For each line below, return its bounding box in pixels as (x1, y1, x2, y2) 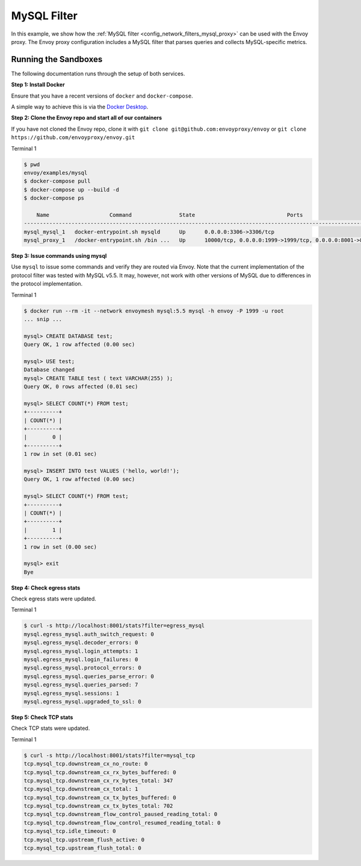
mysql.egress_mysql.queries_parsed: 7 (23, 681, 138, 688)
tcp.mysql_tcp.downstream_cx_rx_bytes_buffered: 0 (23, 768, 177, 776)
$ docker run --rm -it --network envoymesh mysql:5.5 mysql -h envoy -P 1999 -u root (23, 307, 284, 314)
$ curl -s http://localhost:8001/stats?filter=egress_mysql (23, 622, 205, 629)
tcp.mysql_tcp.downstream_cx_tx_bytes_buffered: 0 (23, 794, 177, 801)
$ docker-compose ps (23, 195, 84, 202)
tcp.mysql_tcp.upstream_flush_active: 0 (23, 836, 144, 843)
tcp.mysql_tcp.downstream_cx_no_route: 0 (23, 761, 148, 767)
